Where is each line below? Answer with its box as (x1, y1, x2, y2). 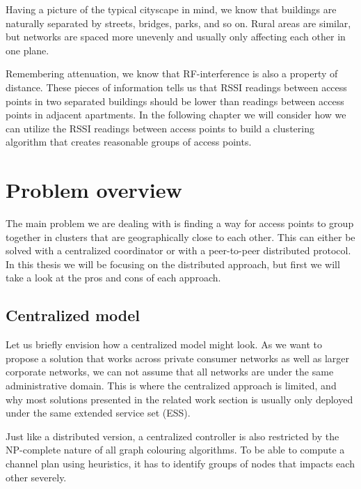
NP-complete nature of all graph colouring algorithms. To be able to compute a (6, 442, 345, 457)
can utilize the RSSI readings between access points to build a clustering (6, 121, 314, 135)
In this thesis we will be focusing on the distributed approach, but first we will (6, 256, 340, 271)
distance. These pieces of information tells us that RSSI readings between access (6, 79, 347, 94)
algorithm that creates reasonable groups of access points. (6, 134, 252, 149)
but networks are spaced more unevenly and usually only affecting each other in (6, 29, 346, 44)
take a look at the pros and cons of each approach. (6, 270, 221, 285)
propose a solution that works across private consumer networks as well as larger (6, 350, 350, 365)
